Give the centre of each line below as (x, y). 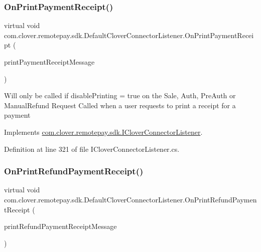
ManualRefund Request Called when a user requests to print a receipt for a (120, 105)
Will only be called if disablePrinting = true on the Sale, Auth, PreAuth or (120, 95)
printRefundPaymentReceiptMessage (60, 226)
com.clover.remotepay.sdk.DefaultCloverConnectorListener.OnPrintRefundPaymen (130, 199)
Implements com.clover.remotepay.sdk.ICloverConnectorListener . (103, 132)
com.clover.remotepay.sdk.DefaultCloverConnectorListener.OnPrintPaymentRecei (129, 35)
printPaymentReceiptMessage (49, 62)
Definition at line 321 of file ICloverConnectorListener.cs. (92, 149)
